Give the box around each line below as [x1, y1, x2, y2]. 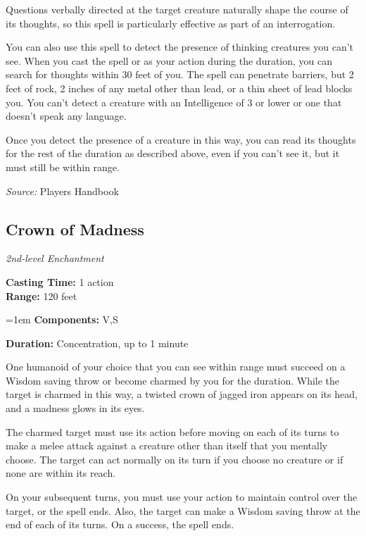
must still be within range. [6, 159, 120, 174]
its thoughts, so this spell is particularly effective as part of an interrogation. [6, 15, 336, 30]
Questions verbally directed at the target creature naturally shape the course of [6, 2, 348, 16]
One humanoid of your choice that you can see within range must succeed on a [6, 359, 346, 374]
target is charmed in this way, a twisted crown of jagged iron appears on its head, [6, 387, 358, 401]
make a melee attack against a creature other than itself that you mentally [6, 438, 328, 453]
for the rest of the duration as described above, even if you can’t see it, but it [6, 146, 340, 161]
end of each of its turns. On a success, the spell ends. [6, 517, 234, 532]
